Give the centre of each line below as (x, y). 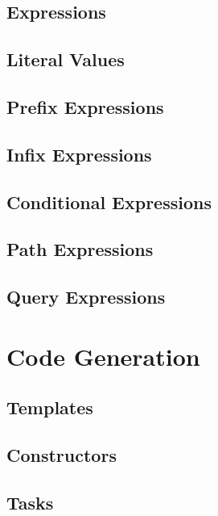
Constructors (62, 455)
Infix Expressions (79, 154)
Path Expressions (80, 249)
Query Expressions (86, 297)
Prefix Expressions (85, 106)
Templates (50, 407)
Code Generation (103, 356)
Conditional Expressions (109, 201)
